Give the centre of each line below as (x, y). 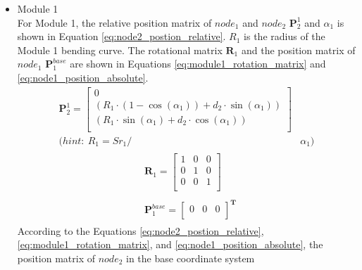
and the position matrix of (298, 50)
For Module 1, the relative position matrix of (114, 22)
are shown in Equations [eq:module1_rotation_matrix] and (198, 64)
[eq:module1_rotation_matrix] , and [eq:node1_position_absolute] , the (170, 244)
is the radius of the (285, 36)
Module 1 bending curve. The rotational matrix (120, 50)
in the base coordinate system (191, 258)
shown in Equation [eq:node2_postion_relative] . (121, 36)
